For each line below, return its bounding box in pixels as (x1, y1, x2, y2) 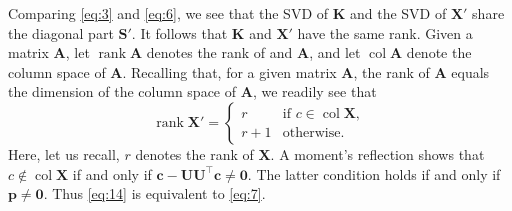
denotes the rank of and (146, 42, 293, 63)
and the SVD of (349, 3, 447, 23)
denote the (406, 42, 472, 63)
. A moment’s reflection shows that (270, 143, 485, 164)
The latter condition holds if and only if (256, 163, 501, 184)
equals (451, 61, 490, 82)
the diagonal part (8, 22, 114, 43)
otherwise (282, 126, 341, 141)
